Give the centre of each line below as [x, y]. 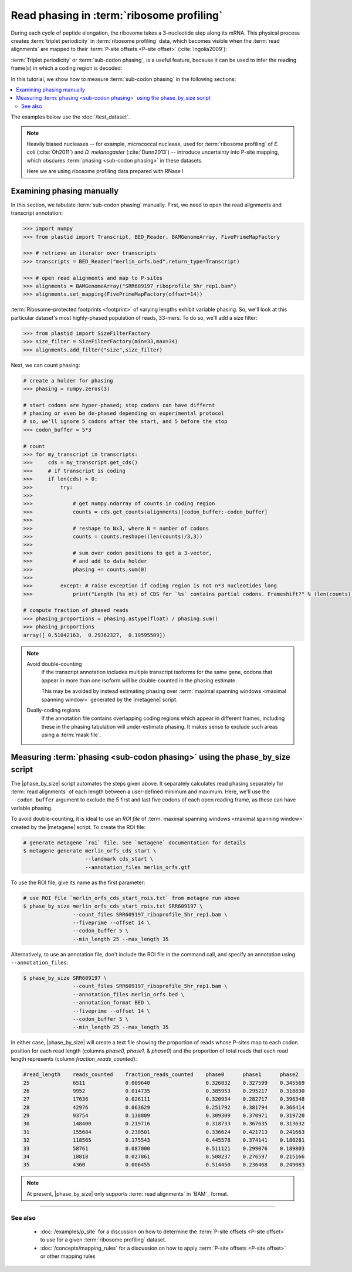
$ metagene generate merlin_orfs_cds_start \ [90, 850]
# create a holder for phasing [68, 380]
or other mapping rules [68, 1256]
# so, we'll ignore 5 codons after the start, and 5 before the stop [125, 422]
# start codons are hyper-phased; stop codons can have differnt [119, 405]
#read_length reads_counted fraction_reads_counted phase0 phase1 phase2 [161, 1075]
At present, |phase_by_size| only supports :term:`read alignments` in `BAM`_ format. [128, 1193]
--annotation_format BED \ [111, 1003]
